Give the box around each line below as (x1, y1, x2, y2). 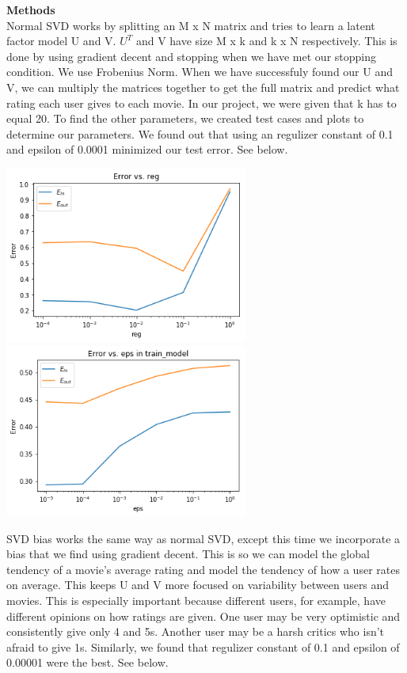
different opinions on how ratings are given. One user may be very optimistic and (6, 607, 401, 624)
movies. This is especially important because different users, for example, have (6, 592, 386, 608)
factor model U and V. (6, 32, 116, 49)
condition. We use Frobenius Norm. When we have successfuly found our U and (6, 63, 393, 80)
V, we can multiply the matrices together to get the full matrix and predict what (6, 78, 400, 95)
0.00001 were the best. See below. (6, 654, 169, 671)
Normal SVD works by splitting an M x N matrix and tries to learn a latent (6, 17, 375, 33)
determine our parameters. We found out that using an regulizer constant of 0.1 (6, 125, 394, 142)
